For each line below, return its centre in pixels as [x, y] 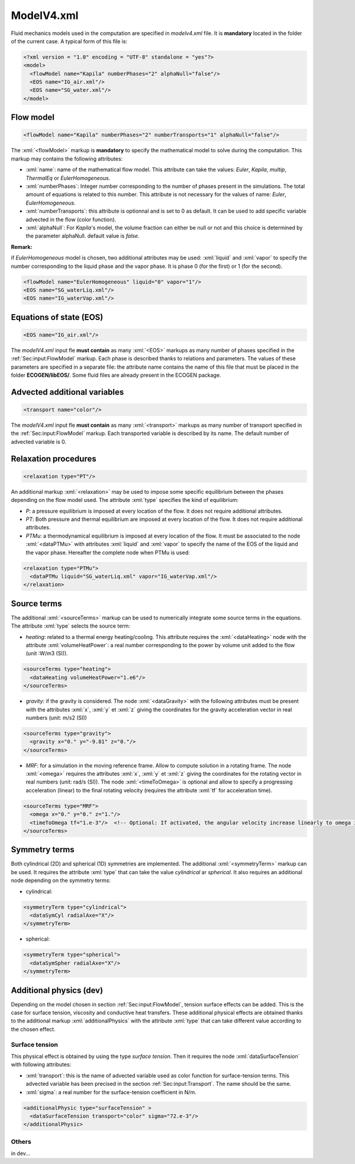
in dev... [21, 1153]
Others [21, 1141]
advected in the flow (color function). [71, 219]
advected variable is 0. [38, 442]
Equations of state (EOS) [57, 317]
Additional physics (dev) [57, 990]
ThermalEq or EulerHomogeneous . [68, 178]
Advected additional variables [67, 392]
